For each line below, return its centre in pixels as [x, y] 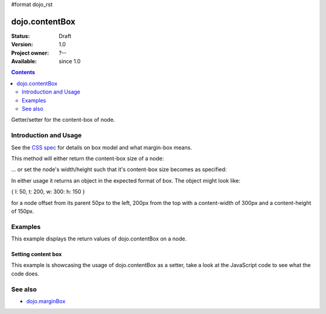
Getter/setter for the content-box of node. [63, 120]
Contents [23, 72]
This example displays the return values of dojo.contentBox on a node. [99, 239]
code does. [25, 274]
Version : [22, 45]
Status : [21, 36]
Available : [24, 61]
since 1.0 [70, 61]
